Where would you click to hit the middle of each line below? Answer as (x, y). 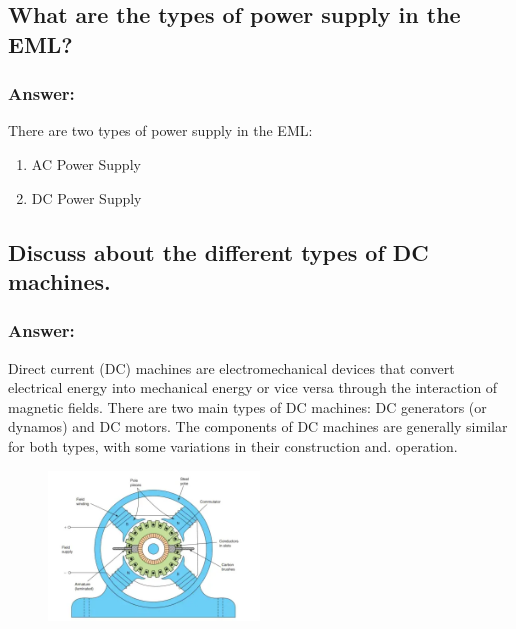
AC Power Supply (86, 163)
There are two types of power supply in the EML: (160, 130)
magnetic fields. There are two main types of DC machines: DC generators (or (247, 406)
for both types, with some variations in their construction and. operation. (233, 445)
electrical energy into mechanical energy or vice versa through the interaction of (253, 387)
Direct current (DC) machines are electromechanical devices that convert (231, 367)
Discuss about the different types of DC (218, 251)
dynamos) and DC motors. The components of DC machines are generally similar (258, 426)
